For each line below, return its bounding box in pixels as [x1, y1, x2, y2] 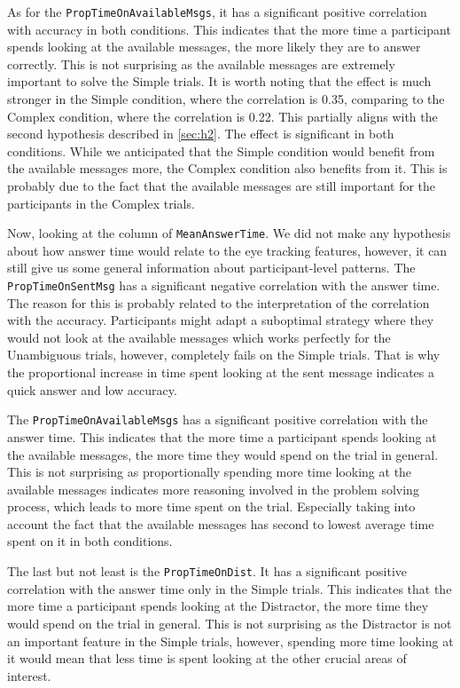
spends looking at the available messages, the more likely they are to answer [7, 37, 421, 56]
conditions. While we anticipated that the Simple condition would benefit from [7, 141, 435, 160]
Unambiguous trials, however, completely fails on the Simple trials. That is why [7, 345, 441, 364]
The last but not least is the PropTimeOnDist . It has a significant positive [7, 562, 408, 581]
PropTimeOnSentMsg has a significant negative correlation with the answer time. [7, 276, 441, 295]
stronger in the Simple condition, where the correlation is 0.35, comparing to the [7, 90, 445, 108]
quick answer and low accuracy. [7, 380, 177, 399]
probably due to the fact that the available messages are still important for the [7, 177, 436, 194]
